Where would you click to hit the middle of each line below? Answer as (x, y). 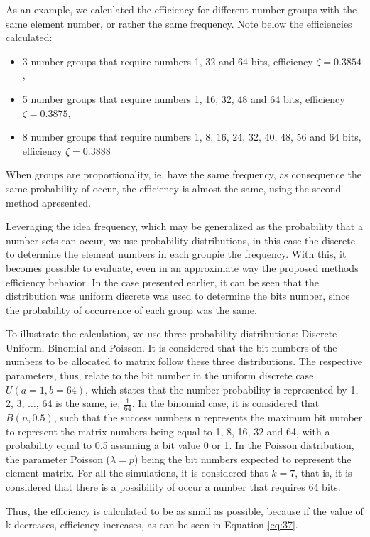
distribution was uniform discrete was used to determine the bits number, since (178, 296)
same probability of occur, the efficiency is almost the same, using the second (174, 188)
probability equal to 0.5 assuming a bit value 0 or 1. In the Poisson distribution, (180, 445)
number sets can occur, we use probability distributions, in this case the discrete (180, 240)
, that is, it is (323, 473)
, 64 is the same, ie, (78, 403)
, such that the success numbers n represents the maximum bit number (208, 417)
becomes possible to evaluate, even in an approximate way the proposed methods (182, 267)
